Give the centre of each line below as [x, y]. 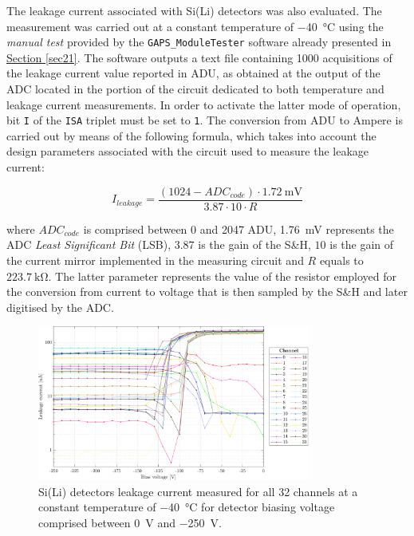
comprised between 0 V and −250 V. [130, 522]
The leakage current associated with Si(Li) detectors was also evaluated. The [194, 10]
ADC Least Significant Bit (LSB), [89, 244]
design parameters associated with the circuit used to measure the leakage [188, 151]
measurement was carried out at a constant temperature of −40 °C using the [195, 26]
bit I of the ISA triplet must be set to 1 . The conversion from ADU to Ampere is [205, 120]
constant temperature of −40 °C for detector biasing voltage [187, 507]
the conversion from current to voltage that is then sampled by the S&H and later [207, 292]
